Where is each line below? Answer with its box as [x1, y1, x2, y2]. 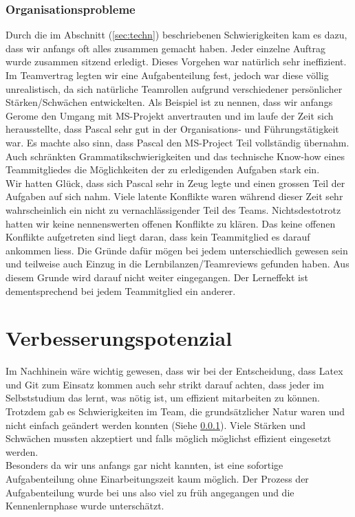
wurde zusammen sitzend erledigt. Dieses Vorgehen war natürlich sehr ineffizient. [6, 54, 347, 69]
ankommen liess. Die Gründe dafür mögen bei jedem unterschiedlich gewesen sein [6, 243, 348, 257]
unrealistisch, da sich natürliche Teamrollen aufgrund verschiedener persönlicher [6, 81, 343, 96]
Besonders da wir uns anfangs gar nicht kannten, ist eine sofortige [6, 458, 283, 472]
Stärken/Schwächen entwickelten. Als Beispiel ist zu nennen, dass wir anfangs [6, 95, 333, 109]
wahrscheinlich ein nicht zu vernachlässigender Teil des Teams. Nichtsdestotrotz [6, 202, 341, 217]
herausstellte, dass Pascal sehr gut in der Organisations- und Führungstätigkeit [6, 122, 339, 136]
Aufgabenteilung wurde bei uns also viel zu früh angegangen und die [6, 485, 294, 499]
